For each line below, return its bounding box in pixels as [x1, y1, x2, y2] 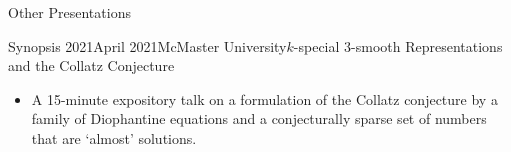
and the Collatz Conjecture [8, 55, 175, 76]
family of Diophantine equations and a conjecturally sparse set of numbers [31, 108, 487, 129]
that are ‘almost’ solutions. [31, 127, 197, 148]
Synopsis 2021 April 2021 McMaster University [8, 35, 287, 56]
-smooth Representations [351, 35, 503, 56]
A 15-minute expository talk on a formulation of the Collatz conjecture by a [31, 88, 498, 109]
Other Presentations [8, 2, 131, 22]
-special [293, 35, 340, 56]
